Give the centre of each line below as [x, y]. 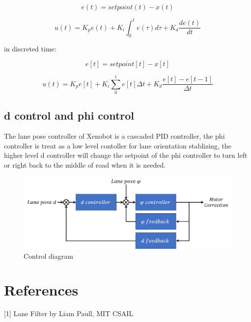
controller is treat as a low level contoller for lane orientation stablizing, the [118, 145]
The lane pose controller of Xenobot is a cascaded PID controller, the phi [114, 136]
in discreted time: [30, 49]
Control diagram [48, 256]
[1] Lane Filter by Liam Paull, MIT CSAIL [69, 313]
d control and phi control [69, 115]
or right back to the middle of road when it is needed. [85, 165]
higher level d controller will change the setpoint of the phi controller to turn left [126, 155]
